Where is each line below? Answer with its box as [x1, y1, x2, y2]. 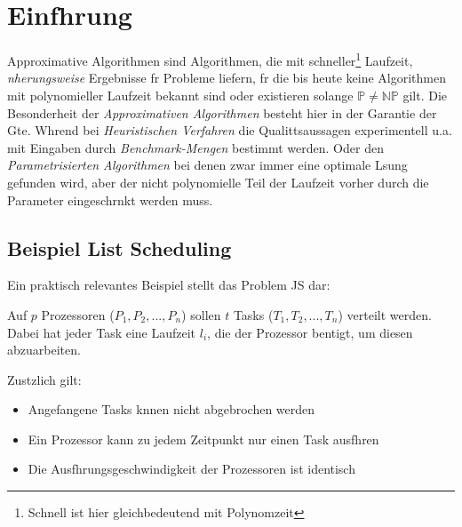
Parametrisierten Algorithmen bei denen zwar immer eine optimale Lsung [7, 156, 408, 174]
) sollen [181, 305, 221, 323]
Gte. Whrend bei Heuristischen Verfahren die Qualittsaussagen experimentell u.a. [7, 121, 452, 140]
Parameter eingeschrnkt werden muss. [7, 190, 213, 209]
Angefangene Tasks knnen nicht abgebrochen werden [28, 400, 315, 419]
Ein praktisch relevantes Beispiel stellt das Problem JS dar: [7, 275, 331, 294]
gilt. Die [402, 85, 448, 104]
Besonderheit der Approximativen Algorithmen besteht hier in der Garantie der [7, 103, 437, 122]
